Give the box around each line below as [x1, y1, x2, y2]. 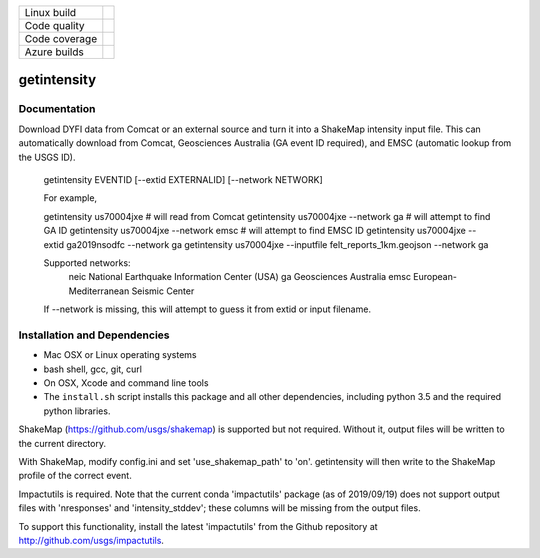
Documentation [18, 102, 96, 116]
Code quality [24, 19, 85, 32]
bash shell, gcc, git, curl [43, 363, 142, 375]
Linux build [24, 6, 77, 19]
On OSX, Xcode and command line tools [43, 376, 209, 389]
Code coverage [24, 32, 98, 45]
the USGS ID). [18, 151, 76, 163]
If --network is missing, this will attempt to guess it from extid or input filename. [43, 303, 372, 315]
